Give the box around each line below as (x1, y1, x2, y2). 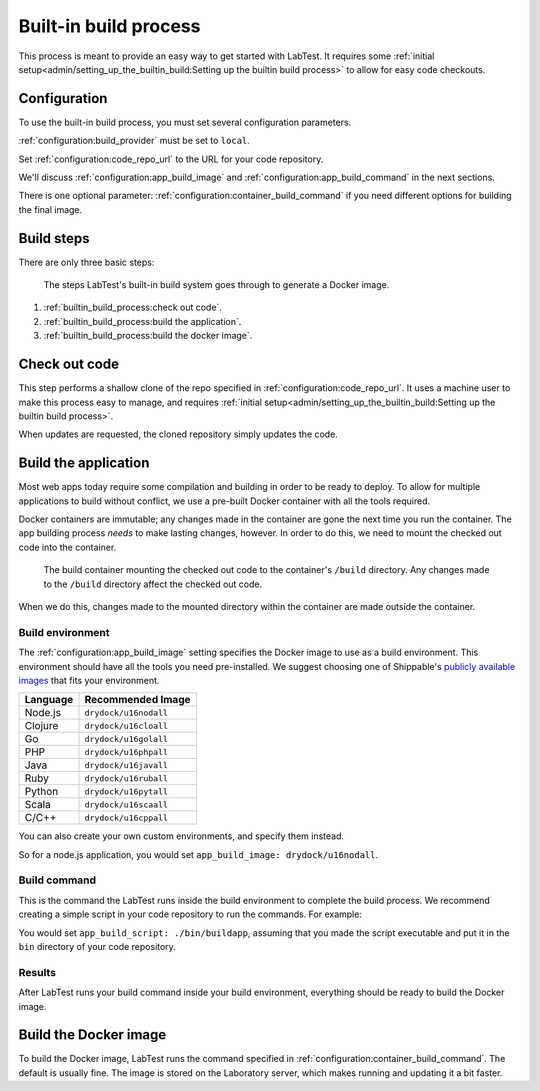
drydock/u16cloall (84, 720, 169, 731)
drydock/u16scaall (84, 799, 169, 810)
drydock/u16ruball (84, 773, 169, 784)
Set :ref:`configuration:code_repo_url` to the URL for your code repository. (18, 153, 324, 165)
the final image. (18, 203, 83, 215)
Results (18, 965, 57, 979)
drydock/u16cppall (84, 812, 169, 823)
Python (24, 785, 59, 799)
